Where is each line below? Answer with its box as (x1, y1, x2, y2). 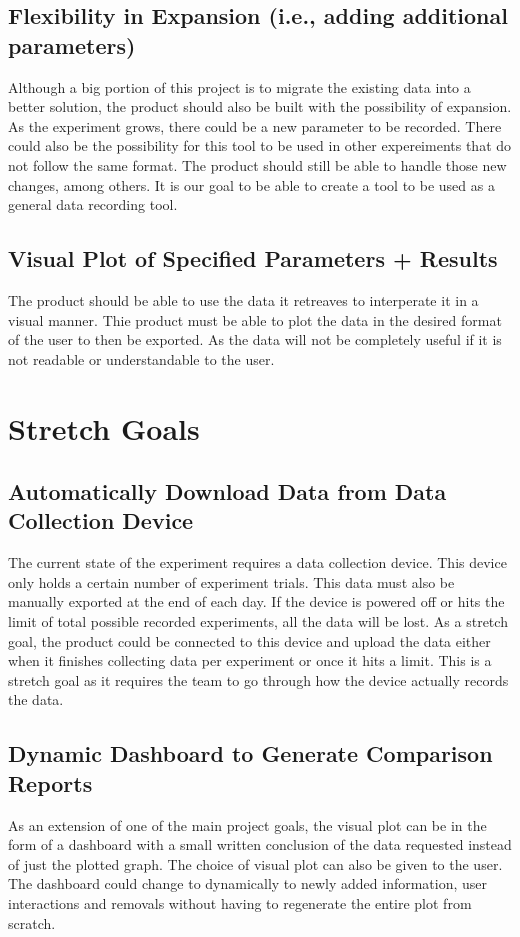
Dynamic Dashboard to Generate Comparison (8, 738, 493, 769)
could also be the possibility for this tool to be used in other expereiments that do (8, 135, 512, 156)
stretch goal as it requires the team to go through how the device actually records (8, 669, 509, 690)
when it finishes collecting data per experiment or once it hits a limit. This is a (8, 650, 492, 671)
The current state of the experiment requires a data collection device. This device (8, 552, 507, 573)
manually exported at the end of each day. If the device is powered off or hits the (8, 591, 505, 612)
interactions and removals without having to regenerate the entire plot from (8, 893, 472, 914)
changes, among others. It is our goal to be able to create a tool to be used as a (8, 174, 495, 195)
